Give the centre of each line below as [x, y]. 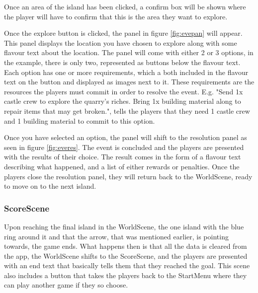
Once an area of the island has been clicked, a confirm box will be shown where [125, 6]
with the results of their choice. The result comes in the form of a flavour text [123, 157]
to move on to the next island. [50, 186]
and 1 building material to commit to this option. [80, 120]
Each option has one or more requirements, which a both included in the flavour [126, 72]
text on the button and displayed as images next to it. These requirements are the [129, 82]
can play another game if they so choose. [66, 285]
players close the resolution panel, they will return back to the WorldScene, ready [128, 176]
